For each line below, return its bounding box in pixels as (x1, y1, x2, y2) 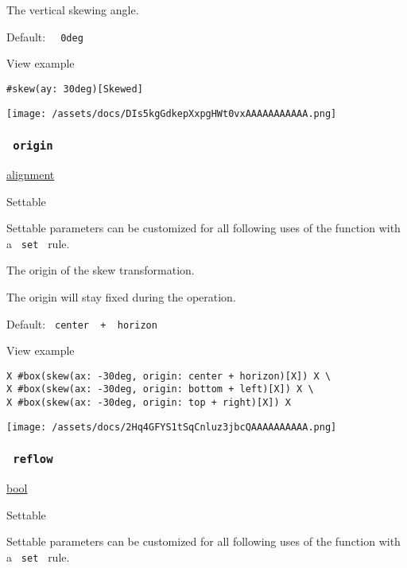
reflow (13, 453, 53, 466)
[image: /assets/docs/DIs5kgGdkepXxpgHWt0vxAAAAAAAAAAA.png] (6, 107, 337, 119)
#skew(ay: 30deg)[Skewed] (6, 83, 143, 95)
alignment (6, 165, 55, 182)
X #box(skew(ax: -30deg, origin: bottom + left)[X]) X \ (6, 383, 314, 395)
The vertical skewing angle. (6, 2, 139, 18)
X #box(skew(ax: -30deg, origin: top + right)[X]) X (6, 397, 291, 409)
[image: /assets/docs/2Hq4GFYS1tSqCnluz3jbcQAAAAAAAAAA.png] (6, 421, 337, 433)
